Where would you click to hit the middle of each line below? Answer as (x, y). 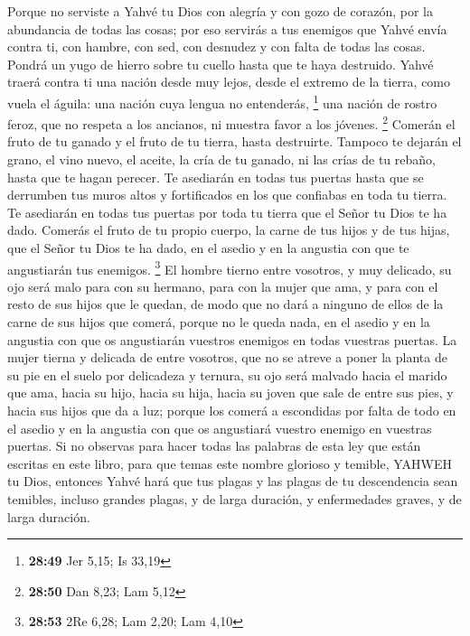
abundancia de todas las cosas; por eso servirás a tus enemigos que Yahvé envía (227, 28)
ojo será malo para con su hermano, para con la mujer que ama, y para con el (223, 286)
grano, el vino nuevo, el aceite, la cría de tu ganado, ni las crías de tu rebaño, (221, 159)
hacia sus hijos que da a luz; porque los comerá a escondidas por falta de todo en (232, 411)
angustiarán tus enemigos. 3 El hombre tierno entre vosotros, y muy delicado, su (230, 267)
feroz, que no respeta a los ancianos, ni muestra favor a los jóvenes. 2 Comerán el (231, 122)
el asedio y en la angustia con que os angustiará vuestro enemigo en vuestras (220, 428)
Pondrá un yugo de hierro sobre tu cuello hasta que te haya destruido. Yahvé (221, 64)
